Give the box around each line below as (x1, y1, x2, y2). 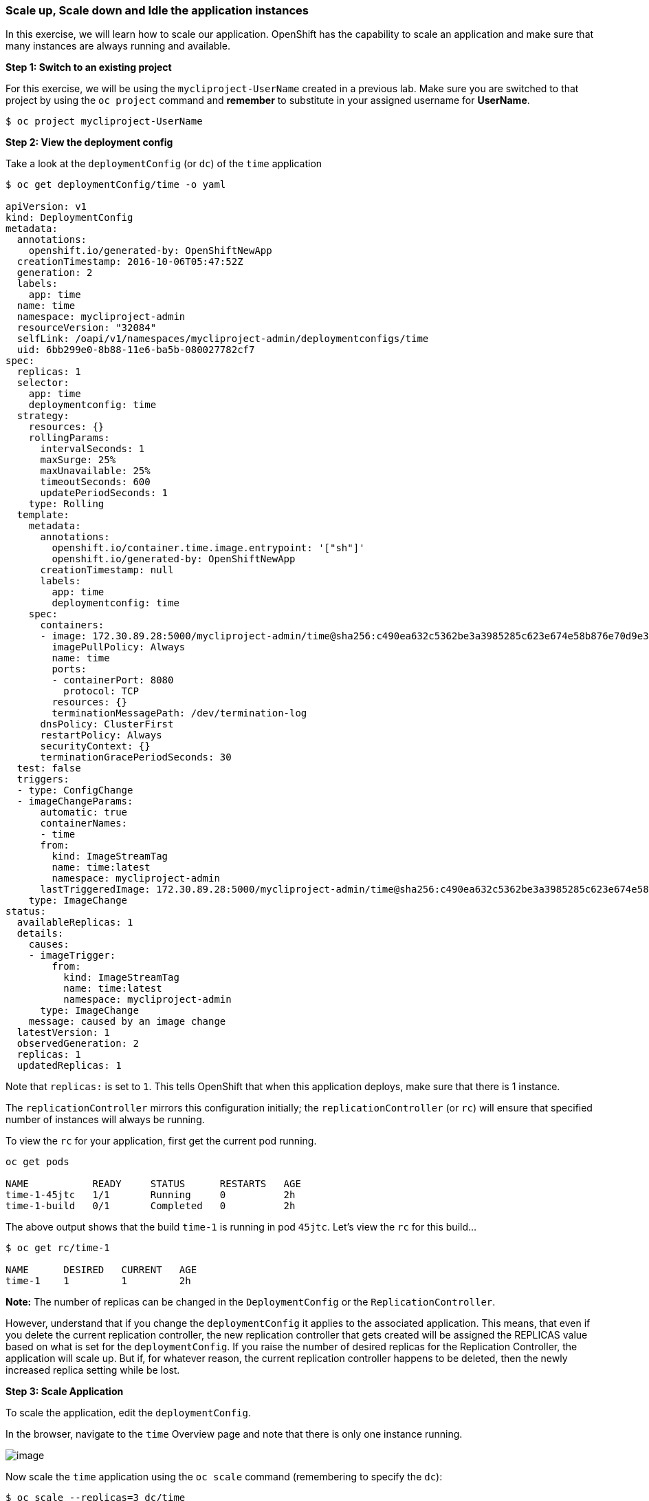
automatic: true (40, 807, 128, 818)
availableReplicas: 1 (16, 917, 133, 928)
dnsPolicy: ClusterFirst (40, 718, 174, 730)
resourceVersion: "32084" (16, 322, 157, 334)
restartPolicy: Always (40, 730, 162, 741)
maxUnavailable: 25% (40, 465, 151, 477)
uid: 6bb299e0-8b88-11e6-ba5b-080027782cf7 (16, 344, 255, 356)
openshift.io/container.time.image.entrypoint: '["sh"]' (52, 542, 365, 554)
